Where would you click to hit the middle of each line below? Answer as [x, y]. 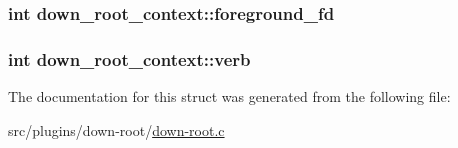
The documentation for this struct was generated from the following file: [229, 96]
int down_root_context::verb [129, 58]
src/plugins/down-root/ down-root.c [116, 129]
